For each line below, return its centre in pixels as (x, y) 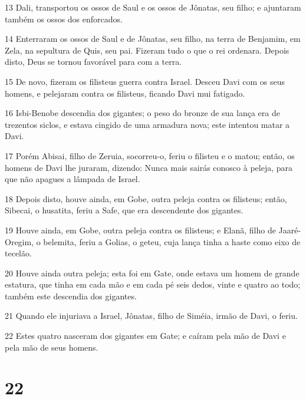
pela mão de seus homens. (52, 347)
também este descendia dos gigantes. (71, 296)
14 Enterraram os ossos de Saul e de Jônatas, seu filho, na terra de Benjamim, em (153, 39)
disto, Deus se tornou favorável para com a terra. (93, 62)
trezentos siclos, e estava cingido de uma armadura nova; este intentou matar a (147, 124)
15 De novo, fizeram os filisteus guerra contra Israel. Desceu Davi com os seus (145, 81)
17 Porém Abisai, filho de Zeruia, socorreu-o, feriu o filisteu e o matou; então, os (150, 155)
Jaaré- (290, 230)
